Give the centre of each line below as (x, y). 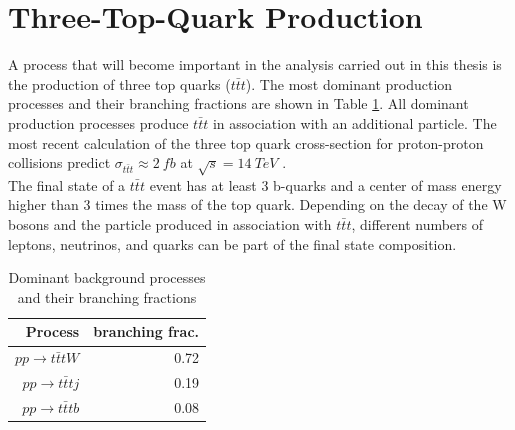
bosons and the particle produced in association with (170, 224)
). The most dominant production (349, 83)
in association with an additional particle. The (354, 122)
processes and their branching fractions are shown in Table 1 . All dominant (238, 103)
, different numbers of (417, 224)
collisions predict (59, 162)
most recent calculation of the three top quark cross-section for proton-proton (246, 142)
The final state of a (67, 184)
